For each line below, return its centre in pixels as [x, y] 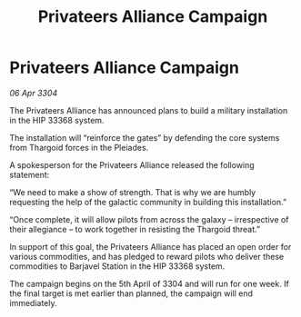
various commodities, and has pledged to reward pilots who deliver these [147, 256]
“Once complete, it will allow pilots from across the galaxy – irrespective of [149, 219]
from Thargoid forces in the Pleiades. [79, 147]
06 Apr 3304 [34, 93]
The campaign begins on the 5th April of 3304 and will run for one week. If [149, 283]
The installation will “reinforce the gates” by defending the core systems [145, 137]
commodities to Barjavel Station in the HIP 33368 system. [117, 266]
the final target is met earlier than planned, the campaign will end [131, 293]
